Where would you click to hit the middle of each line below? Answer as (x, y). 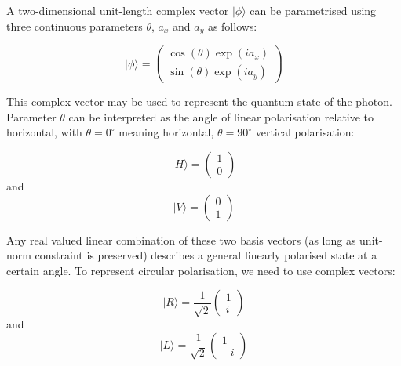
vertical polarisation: (305, 132)
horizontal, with (44, 132)
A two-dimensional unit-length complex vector (118, 10)
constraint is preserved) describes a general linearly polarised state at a (206, 255)
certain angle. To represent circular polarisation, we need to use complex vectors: (201, 270)
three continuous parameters (75, 25)
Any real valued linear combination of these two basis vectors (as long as (181, 239)
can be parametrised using (313, 10)
